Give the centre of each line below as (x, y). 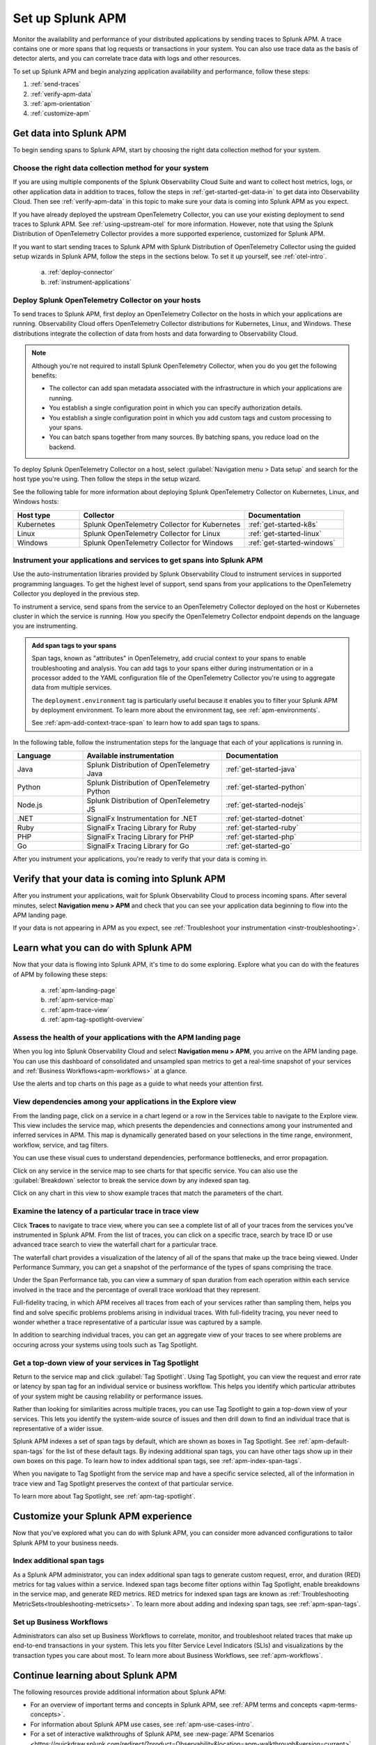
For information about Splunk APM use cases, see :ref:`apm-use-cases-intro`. (142, 1724)
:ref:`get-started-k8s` (283, 524)
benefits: (44, 375)
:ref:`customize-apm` (61, 113)
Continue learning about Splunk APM (95, 1675)
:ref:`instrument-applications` (89, 282)
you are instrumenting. (45, 626)
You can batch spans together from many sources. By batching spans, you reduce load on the (184, 437)
